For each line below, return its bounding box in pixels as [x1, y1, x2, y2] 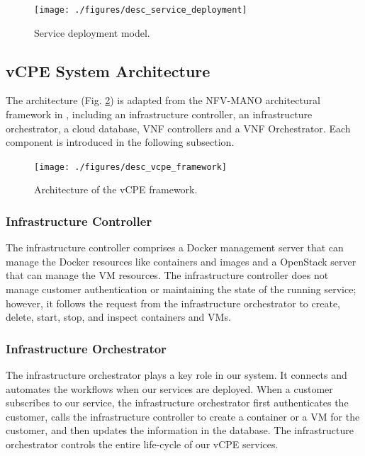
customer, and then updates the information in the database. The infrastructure [6, 423, 354, 438]
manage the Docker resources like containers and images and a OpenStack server [6, 253, 356, 268]
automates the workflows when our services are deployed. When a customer [6, 381, 333, 396]
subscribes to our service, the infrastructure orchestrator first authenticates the [6, 395, 349, 410]
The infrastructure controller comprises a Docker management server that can [6, 240, 344, 255]
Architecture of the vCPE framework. [34, 182, 198, 197]
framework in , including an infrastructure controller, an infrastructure [6, 107, 313, 122]
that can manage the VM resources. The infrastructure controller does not [6, 268, 329, 283]
